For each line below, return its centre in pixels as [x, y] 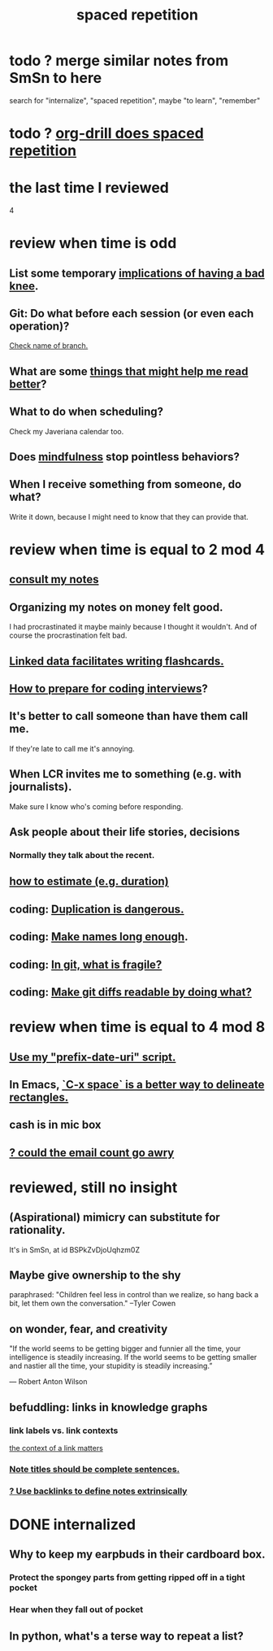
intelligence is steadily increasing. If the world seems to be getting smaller [133, 1357]
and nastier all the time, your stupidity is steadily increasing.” [111, 1366]
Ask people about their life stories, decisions [125, 832]
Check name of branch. [49, 346]
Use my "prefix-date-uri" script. [93, 1057]
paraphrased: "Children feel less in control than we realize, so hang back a [134, 1295]
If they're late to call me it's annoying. [72, 748]
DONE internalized [73, 1525]
